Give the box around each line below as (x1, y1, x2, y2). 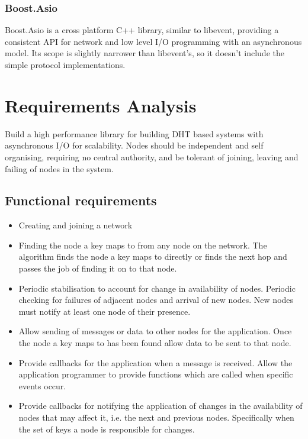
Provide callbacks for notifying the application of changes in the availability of (18, 399, 303, 412)
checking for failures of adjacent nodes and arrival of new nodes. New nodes (18, 293, 294, 306)
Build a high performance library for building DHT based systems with (5, 127, 264, 140)
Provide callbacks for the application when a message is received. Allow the (18, 356, 293, 369)
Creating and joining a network (18, 219, 133, 231)
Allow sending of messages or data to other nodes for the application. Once (18, 325, 292, 337)
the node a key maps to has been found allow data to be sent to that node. (18, 337, 291, 349)
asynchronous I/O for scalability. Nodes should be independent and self (5, 139, 264, 151)
